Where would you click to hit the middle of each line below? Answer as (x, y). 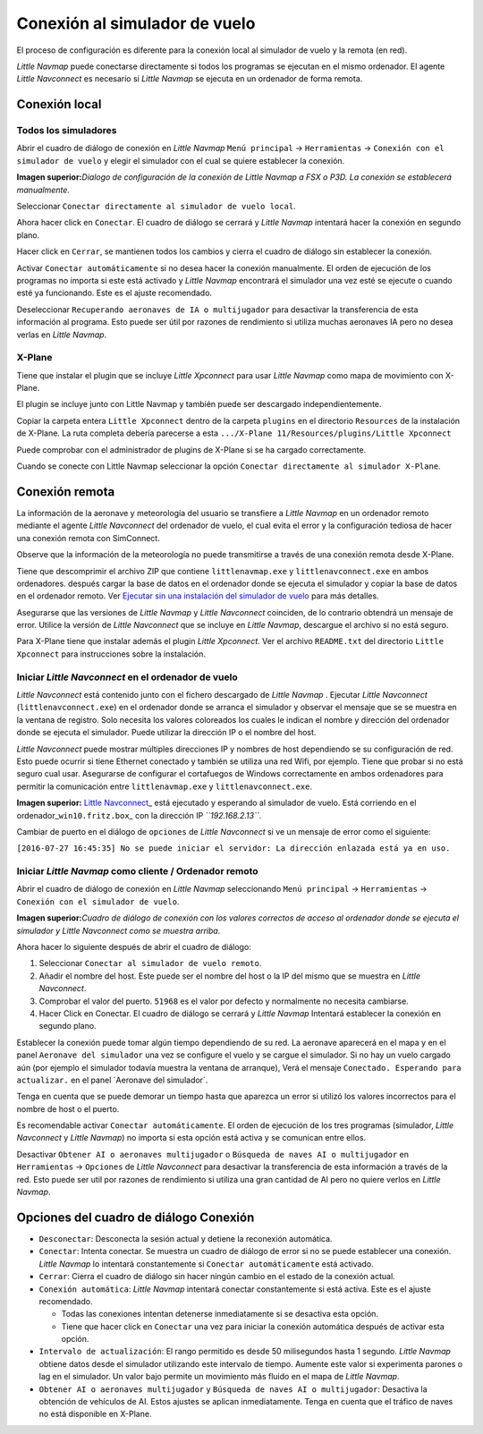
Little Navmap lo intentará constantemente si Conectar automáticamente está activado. (207, 1264)
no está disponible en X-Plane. (95, 1414)
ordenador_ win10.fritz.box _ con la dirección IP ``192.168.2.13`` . (139, 815)
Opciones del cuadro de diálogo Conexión (136, 1217)
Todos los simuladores (67, 131)
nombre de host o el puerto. (68, 1108)
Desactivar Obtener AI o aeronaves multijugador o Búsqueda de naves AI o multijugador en (213, 1154)
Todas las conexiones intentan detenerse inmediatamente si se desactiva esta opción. (220, 1314)
